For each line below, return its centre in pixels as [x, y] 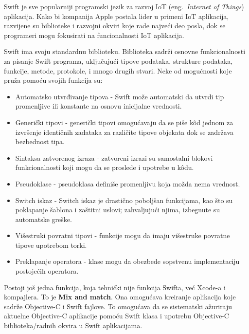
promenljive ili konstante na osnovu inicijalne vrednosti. [98, 106]
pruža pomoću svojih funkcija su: [53, 80]
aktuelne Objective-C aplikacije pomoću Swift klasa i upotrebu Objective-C [116, 316]
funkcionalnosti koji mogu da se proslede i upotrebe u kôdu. [105, 167]
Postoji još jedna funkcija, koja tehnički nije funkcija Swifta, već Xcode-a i [115, 287]
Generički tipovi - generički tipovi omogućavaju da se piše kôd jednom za [124, 122]
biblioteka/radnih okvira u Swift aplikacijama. [73, 325]
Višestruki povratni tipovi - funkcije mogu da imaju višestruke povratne [123, 235]
